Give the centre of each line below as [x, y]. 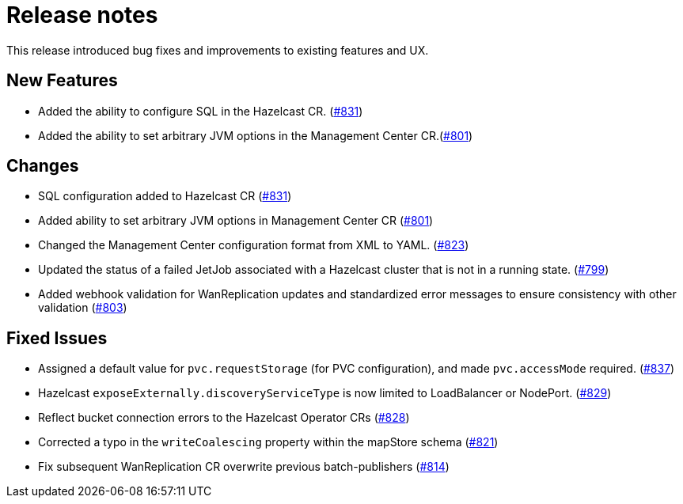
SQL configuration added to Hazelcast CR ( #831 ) [165, 196]
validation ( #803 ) [83, 308]
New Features [62, 81]
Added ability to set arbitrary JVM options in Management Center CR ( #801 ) [236, 221]
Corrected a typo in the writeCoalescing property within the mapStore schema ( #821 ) [268, 442]
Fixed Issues [57, 338]
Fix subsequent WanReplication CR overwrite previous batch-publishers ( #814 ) [244, 467]
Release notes [82, 15]
